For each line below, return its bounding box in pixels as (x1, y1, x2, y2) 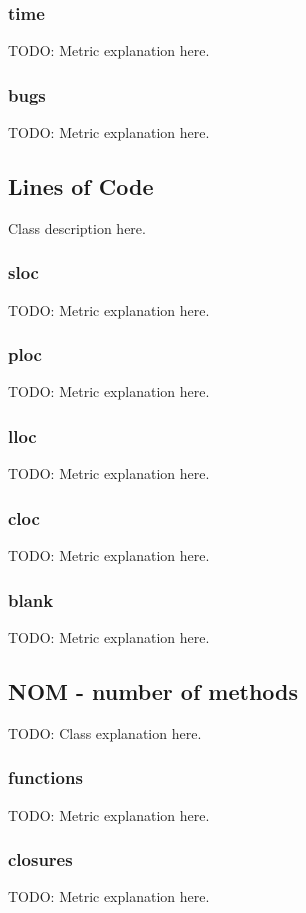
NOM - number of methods (8, 675, 299, 706)
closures (8, 847, 73, 872)
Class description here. (8, 217, 146, 238)
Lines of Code (8, 171, 154, 202)
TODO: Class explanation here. (8, 722, 202, 743)
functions (8, 765, 83, 790)
